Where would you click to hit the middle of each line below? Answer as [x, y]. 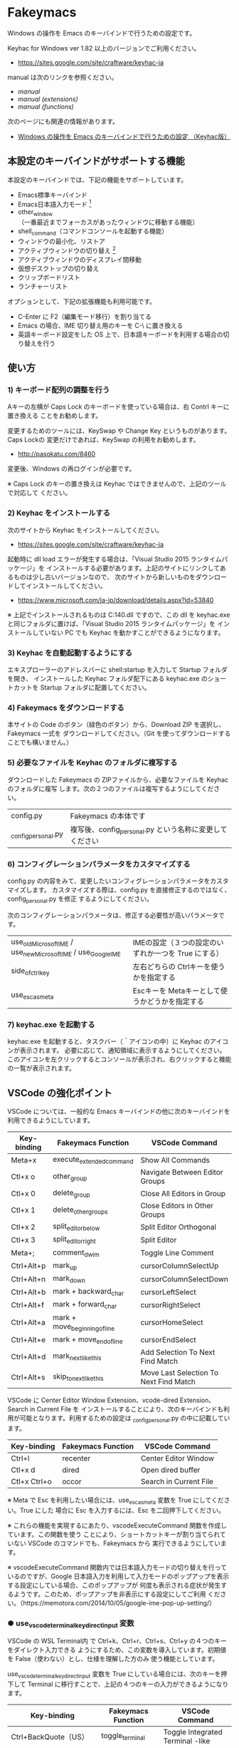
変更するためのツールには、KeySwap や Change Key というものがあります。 [119, 431]
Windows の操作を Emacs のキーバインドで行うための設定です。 [102, 33]
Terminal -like [187, 1741]
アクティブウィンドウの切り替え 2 [67, 250]
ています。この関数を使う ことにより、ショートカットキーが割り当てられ [114, 1534]
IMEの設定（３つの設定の [175, 942]
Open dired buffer [170, 1470]
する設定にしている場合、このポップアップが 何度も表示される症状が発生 [114, 1585]
